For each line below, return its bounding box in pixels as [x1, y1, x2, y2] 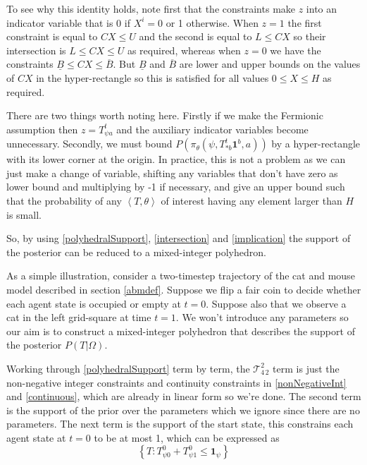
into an [306, 1, 337, 16]
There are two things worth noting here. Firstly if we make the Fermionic [6, 108, 323, 123]
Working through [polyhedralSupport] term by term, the [6, 361, 250, 375]
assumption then [6, 121, 78, 136]
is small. [6, 207, 42, 222]
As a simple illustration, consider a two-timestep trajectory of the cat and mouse [6, 268, 355, 283]
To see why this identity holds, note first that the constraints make [6, 1, 296, 16]
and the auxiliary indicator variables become [116, 121, 309, 136]
